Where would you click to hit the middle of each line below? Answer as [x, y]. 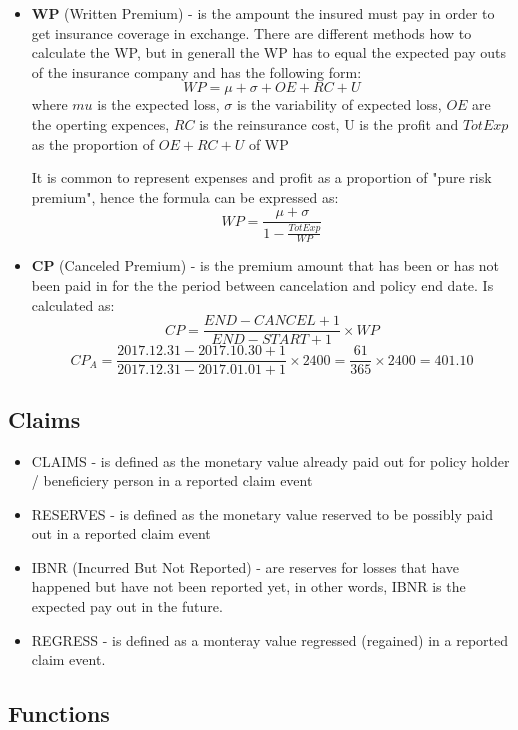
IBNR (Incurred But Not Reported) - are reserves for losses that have [245, 566]
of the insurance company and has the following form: [196, 71]
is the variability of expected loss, [339, 104]
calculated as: [73, 304]
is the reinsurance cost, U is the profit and [329, 123]
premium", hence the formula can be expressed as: [185, 196]
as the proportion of [93, 143]
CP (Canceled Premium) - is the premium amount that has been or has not [265, 265]
